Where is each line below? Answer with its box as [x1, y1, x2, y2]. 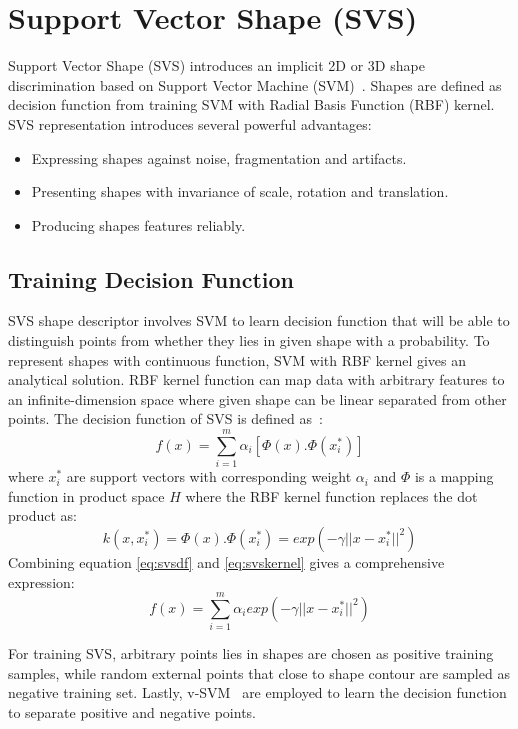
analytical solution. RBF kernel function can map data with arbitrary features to [8, 369, 505, 390]
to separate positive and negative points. [8, 702, 256, 723]
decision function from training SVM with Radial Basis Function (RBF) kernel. [8, 94, 495, 115]
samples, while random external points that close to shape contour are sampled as [8, 662, 510, 683]
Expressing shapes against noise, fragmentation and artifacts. [31, 147, 407, 168]
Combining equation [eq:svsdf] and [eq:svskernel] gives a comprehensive [8, 551, 445, 572]
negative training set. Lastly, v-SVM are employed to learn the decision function [8, 682, 507, 703]
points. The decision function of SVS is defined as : [8, 408, 323, 429]
